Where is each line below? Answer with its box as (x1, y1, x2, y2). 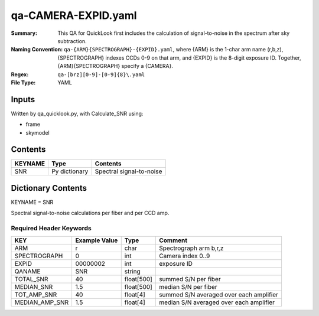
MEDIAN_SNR (14, 282, 53, 291)
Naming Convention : (11, 46, 63, 53)
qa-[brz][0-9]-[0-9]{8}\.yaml (57, 71, 145, 78)
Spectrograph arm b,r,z (158, 244, 224, 252)
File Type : (11, 79, 36, 86)
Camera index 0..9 (158, 252, 210, 260)
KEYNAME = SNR (11, 198, 54, 206)
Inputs (11, 95, 35, 105)
